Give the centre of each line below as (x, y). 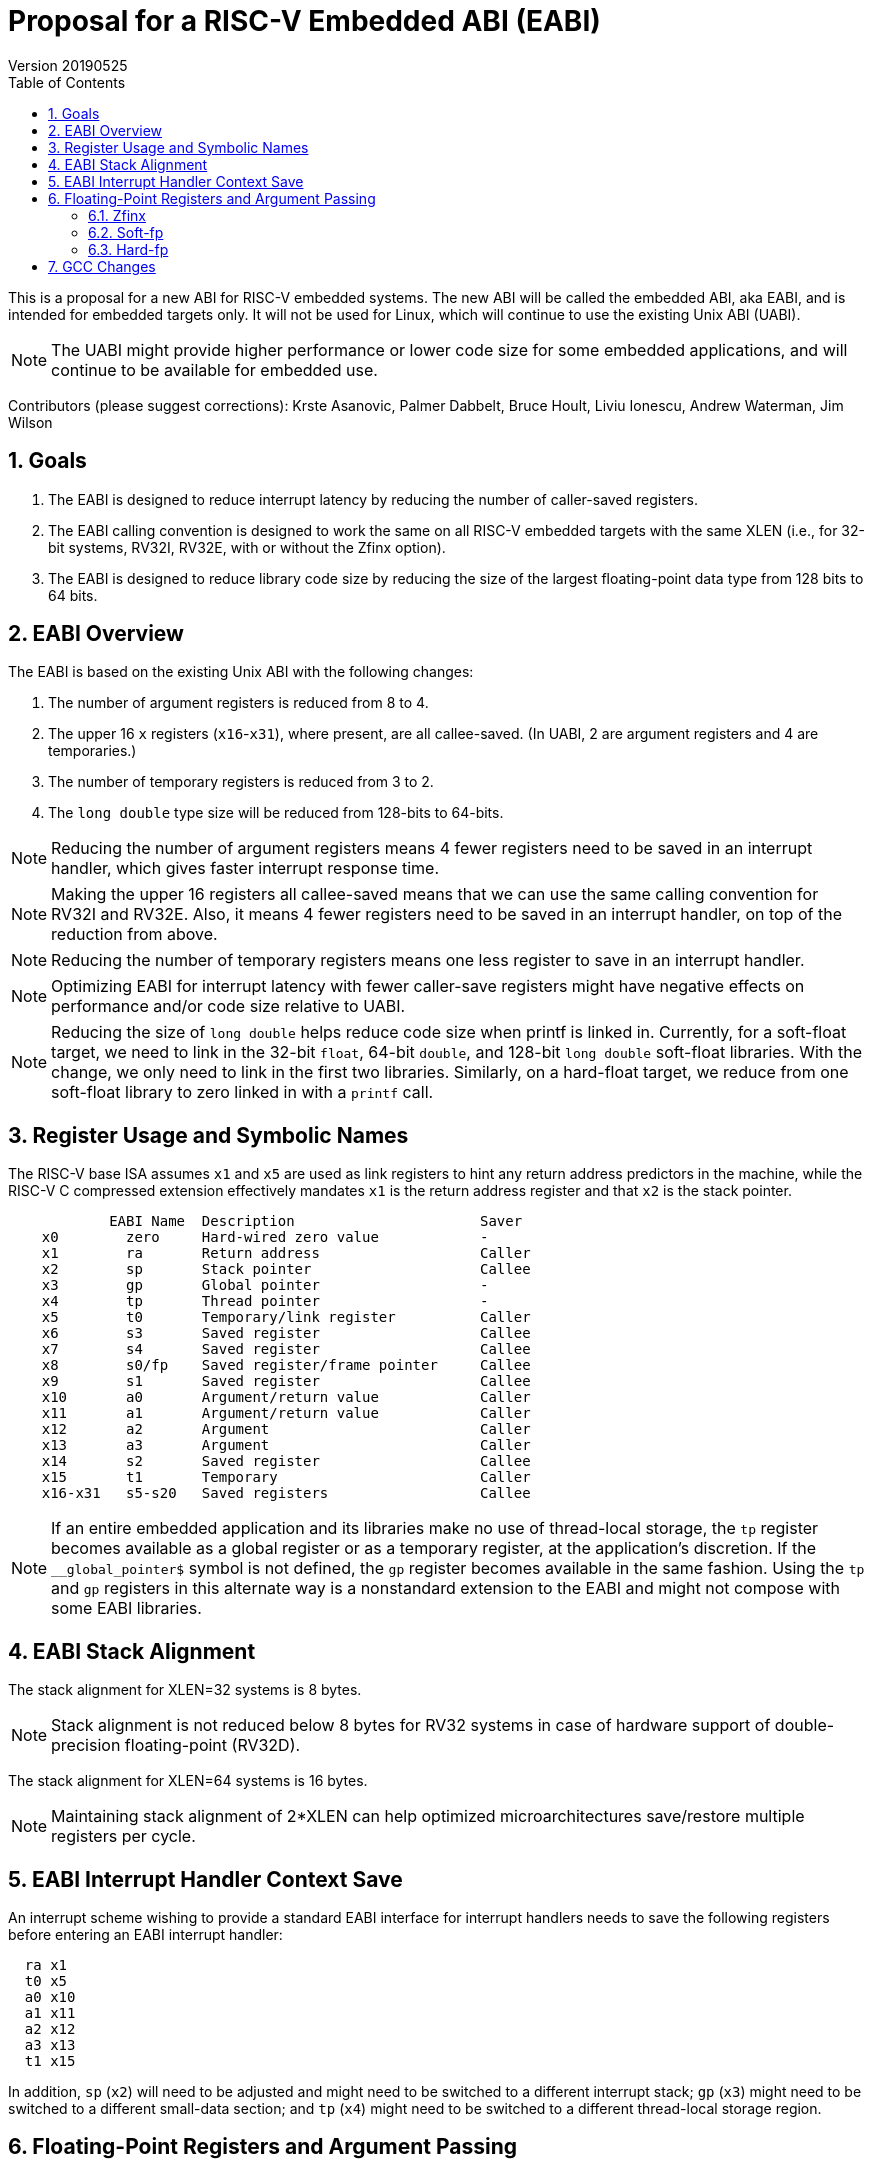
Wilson (30, 422)
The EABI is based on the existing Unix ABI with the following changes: (241, 672)
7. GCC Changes (102, 266)
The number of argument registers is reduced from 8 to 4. (238, 703)
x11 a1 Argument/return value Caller (286, 1413)
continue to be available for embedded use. (214, 369)
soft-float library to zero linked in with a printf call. (242, 1092)
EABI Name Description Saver (316, 1221)
